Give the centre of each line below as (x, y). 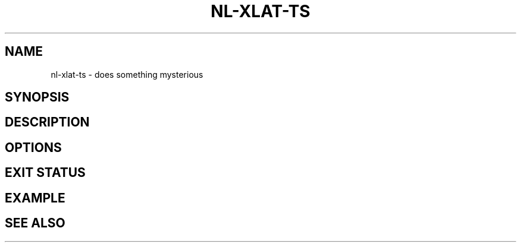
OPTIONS (33, 147)
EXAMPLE (35, 198)
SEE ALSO (35, 223)
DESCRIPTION (47, 122)
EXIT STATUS (45, 173)
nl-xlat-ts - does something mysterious (127, 74)
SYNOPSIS (37, 97)
